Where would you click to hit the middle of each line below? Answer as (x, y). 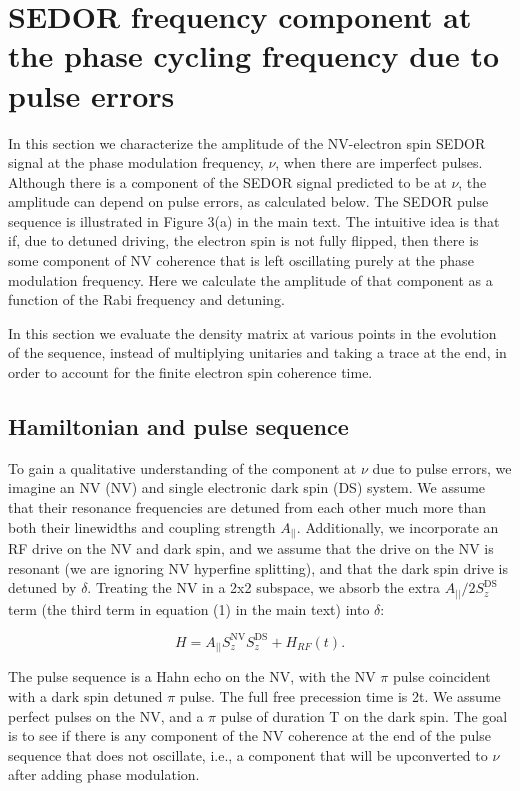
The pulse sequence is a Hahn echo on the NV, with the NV (192, 676)
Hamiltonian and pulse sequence (178, 426)
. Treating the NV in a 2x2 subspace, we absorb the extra (264, 587)
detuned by (42, 587)
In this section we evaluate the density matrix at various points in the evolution (252, 332)
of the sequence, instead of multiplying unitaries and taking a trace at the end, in (257, 352)
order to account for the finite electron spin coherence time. (190, 372)
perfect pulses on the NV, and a (106, 715)
